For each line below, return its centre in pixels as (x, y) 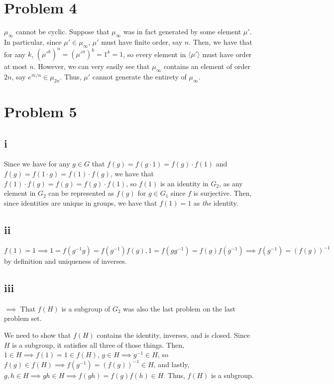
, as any (231, 183)
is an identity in (184, 183)
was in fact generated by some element (182, 32)
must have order (227, 54)
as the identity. (216, 202)
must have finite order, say (142, 41)
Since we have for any (37, 164)
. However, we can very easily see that (92, 66)
